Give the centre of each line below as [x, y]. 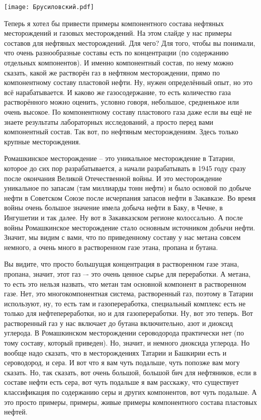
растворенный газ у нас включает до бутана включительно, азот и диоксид [118, 323]
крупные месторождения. [42, 141]
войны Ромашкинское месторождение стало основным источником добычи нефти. [130, 227]
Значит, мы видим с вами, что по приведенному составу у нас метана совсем [122, 237]
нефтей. [16, 412]
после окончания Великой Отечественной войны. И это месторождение [113, 178]
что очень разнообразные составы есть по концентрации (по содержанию [116, 53]
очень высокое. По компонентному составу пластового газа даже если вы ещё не [128, 112]
